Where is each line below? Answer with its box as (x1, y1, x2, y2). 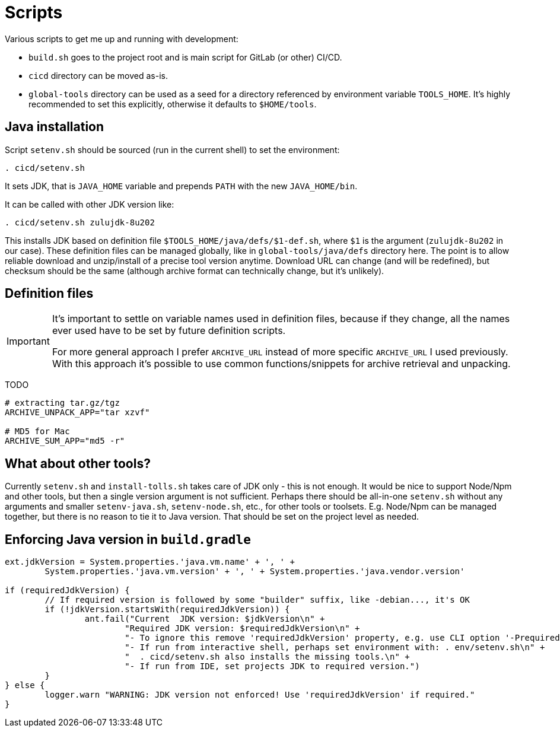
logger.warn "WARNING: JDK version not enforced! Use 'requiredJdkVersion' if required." (44, 690, 475, 700)
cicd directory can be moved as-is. (28, 70, 168, 81)
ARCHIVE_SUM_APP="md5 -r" (5, 436, 125, 446)
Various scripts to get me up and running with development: (5, 33, 238, 44)
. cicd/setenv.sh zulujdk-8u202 (5, 217, 155, 227)
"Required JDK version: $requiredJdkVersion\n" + (125, 623, 360, 634)
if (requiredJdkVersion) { (5, 585, 130, 596)
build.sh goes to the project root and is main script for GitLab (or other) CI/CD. (28, 52, 342, 62)
